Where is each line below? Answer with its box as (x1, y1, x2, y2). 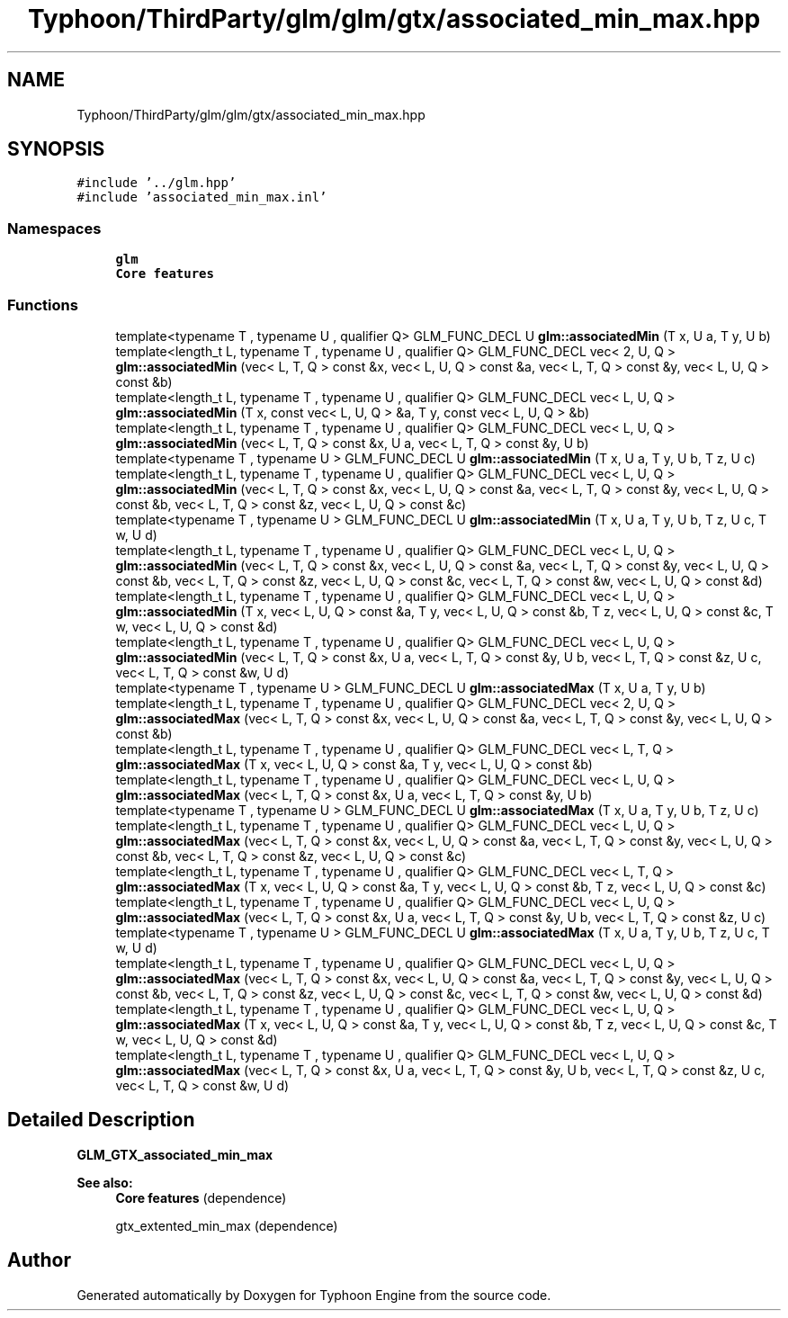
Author (7, 1249, 71, 1272)
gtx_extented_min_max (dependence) (115, 1217, 338, 1233)
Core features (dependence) (115, 1189, 287, 1206)
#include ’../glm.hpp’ (76, 175, 237, 191)
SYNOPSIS (7, 138, 105, 161)
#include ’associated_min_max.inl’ (76, 190, 327, 205)
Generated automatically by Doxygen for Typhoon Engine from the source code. (76, 1287, 551, 1303)
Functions (7, 295, 78, 314)
